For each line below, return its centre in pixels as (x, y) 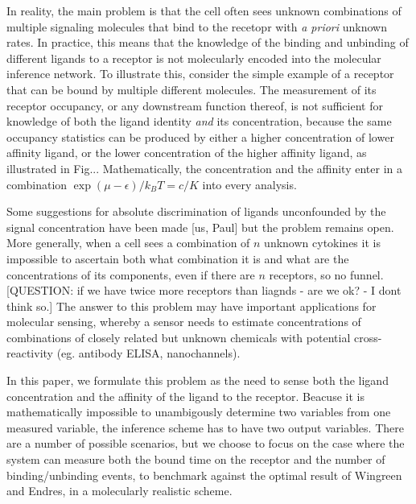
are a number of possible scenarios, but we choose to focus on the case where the (206, 443)
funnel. (367, 274)
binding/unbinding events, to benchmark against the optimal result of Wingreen (204, 475)
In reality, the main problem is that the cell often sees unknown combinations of (204, 10)
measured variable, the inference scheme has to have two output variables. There (205, 427)
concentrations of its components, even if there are (131, 274)
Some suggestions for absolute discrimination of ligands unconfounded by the (196, 211)
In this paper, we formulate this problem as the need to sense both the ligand (198, 380)
